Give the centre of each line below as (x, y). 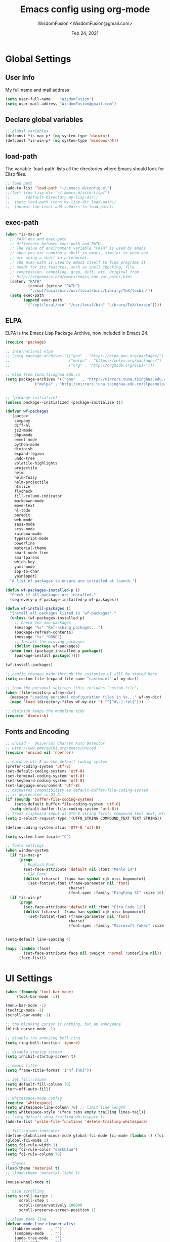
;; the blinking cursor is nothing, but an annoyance (63, 1024)
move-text (25, 506)
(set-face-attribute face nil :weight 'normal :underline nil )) (93, 953)
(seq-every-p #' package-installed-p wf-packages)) (64, 599)
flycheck (24, 492)
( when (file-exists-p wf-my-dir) (40, 692)
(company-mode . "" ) (38, 1233)
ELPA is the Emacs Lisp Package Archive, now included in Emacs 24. (77, 333)
